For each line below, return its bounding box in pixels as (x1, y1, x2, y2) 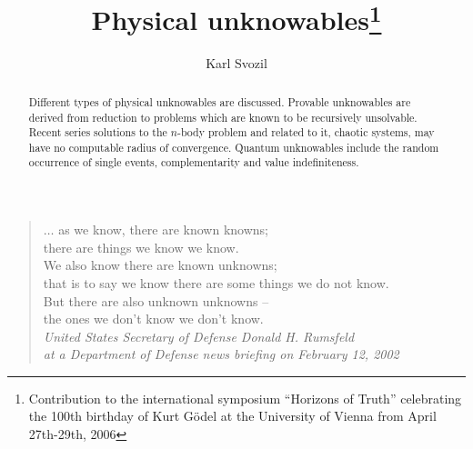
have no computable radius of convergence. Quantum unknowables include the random (28, 139, 439, 155)
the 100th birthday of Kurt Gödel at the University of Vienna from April (28, 406, 437, 425)
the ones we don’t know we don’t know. (43, 309, 264, 328)
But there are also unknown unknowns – (43, 291, 269, 310)
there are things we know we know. (43, 237, 239, 256)
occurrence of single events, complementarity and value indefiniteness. (28, 155, 359, 170)
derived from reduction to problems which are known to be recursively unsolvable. (28, 109, 418, 125)
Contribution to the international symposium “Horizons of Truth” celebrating (28, 388, 462, 407)
